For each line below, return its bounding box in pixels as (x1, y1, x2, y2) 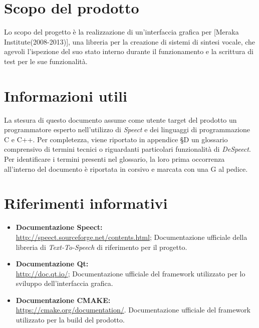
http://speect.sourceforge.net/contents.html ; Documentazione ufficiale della (16, 231, 247, 242)
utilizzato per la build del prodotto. (16, 314, 125, 325)
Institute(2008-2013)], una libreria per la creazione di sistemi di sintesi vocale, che (4, 36, 255, 47)
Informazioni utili (4, 85, 127, 106)
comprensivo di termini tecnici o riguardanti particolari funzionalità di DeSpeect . (4, 144, 251, 154)
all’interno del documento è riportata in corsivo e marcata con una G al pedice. (4, 163, 248, 174)
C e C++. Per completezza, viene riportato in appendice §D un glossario (4, 134, 228, 144)
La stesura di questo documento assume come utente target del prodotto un (4, 114, 237, 125)
